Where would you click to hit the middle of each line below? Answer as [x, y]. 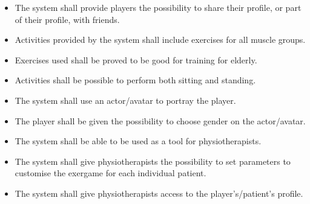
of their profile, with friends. [67, 19]
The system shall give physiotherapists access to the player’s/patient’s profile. [159, 193]
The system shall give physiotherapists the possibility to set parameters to [153, 161]
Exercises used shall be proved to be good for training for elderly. [136, 59]
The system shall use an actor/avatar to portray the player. [125, 100]
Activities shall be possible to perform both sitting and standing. [135, 80]
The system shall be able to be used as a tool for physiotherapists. [138, 141]
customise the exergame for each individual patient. [110, 173]
